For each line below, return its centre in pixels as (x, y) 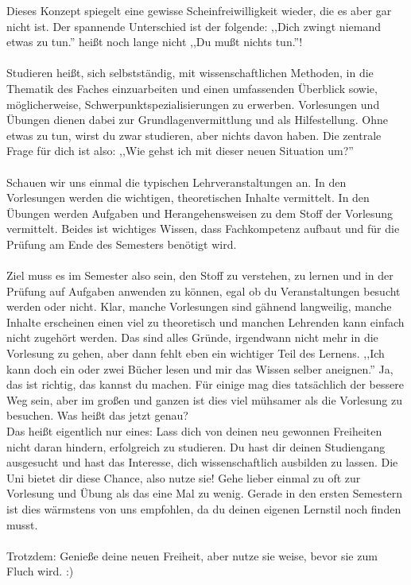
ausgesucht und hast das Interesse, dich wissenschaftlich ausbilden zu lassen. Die (202, 462)
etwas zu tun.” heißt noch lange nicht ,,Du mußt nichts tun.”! (155, 42)
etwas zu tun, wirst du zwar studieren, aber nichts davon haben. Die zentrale (194, 135)
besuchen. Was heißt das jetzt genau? (97, 415)
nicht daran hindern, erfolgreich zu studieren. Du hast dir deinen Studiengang (196, 446)
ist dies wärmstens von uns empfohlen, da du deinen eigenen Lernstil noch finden (204, 509)
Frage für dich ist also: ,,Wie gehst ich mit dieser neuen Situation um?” (180, 151)
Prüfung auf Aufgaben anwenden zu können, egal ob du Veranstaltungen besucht (204, 291)
